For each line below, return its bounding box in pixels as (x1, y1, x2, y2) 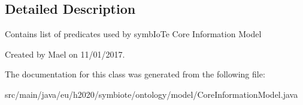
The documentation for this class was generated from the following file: (5, 68, 265, 80)
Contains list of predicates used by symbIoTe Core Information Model (5, 28, 262, 40)
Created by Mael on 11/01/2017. (5, 47, 125, 60)
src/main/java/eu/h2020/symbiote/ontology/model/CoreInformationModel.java (5, 88, 298, 100)
